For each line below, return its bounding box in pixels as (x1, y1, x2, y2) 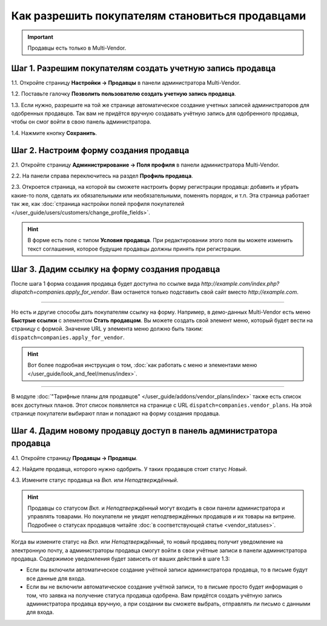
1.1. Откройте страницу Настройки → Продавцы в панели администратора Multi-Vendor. (11, 79, 241, 86)
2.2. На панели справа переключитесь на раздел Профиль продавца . (11, 173, 193, 180)
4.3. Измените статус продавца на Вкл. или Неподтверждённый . (11, 476, 179, 484)
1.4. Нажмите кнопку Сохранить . (11, 129, 97, 136)
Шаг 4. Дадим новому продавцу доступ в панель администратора (11, 426, 278, 436)
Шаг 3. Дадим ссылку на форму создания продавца (11, 264, 220, 274)
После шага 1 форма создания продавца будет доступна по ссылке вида (11, 280, 200, 287)
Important (27, 33, 54, 41)
